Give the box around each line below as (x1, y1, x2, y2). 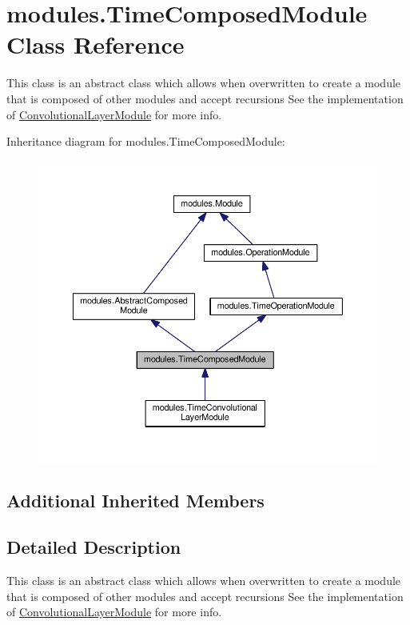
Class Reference (6, 28, 185, 61)
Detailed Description (6, 535, 181, 559)
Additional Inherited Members (6, 487, 265, 512)
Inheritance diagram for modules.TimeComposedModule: (6, 133, 285, 150)
